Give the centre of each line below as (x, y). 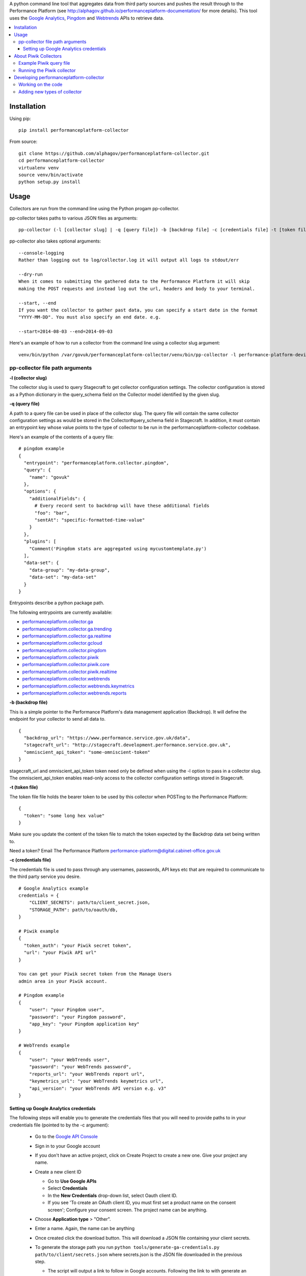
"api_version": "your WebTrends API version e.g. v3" (98, 1088)
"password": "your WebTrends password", (80, 1067)
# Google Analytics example (54, 888)
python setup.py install (49, 182)
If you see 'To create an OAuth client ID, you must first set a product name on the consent (142, 1203)
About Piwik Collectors (38, 56)
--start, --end (37, 303)
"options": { (40, 492)
